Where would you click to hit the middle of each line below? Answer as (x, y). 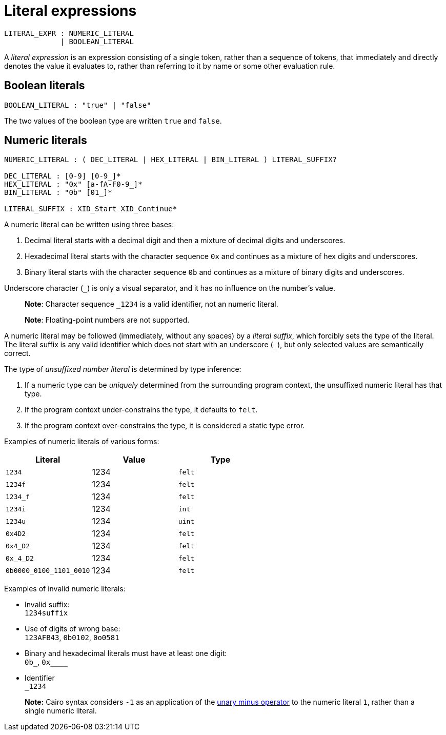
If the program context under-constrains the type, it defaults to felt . (141, 410)
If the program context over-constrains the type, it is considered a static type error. (165, 426)
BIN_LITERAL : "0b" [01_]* (58, 193)
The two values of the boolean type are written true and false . (113, 121)
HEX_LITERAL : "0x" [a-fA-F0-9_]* (73, 184)
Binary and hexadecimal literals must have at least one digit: (126, 653)
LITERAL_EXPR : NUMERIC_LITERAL (69, 33)
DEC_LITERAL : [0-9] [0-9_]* (63, 176)
